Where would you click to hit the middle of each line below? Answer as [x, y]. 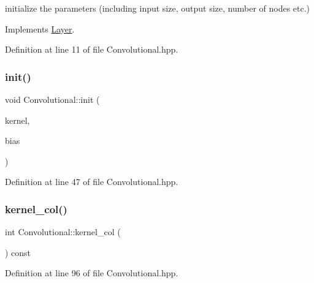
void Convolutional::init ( [52, 99]
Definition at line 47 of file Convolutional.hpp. [92, 182]
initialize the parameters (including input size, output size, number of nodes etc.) [158, 8]
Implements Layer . [40, 28]
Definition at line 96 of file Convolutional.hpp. [92, 273]
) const [18, 252]
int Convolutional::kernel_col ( [63, 232]
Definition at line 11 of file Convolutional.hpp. [92, 49]
